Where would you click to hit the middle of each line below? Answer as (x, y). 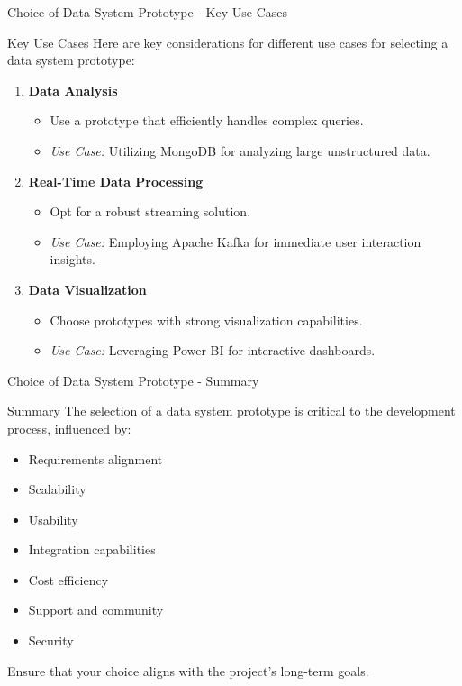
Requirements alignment (95, 458)
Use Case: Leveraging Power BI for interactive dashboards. (213, 350)
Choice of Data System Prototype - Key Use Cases (148, 12)
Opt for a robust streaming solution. (150, 211)
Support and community (96, 610)
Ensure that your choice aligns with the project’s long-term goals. (188, 670)
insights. (72, 259)
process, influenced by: (69, 428)
